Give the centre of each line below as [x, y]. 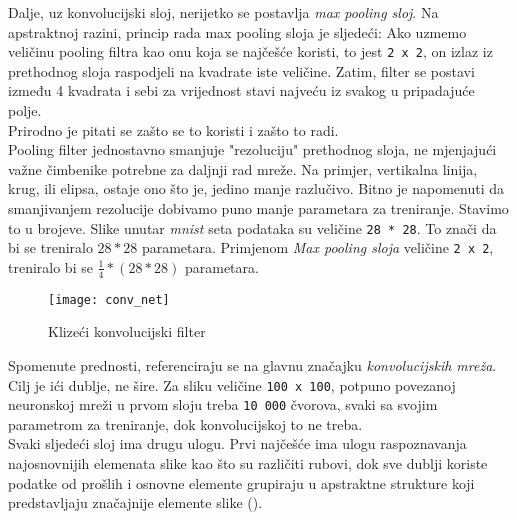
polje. [25, 110]
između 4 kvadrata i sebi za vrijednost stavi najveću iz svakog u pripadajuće [241, 90]
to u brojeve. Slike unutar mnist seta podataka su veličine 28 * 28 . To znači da [252, 227]
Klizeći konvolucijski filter [127, 331]
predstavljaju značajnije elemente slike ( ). [135, 502]
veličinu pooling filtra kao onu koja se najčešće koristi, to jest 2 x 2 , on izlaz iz [250, 51]
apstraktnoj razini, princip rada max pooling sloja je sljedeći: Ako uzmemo [237, 31]
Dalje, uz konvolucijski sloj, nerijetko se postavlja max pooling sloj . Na [223, 12]
